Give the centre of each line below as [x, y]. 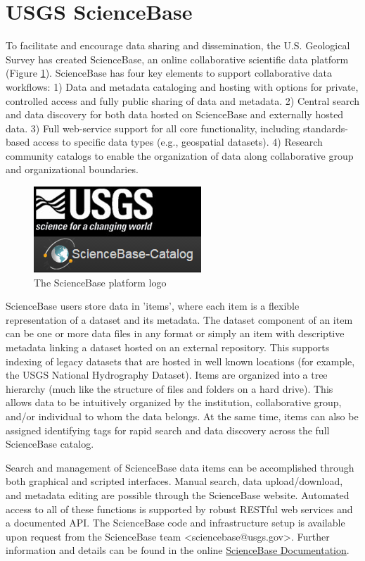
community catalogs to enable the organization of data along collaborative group [180, 155]
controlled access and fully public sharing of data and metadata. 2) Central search [182, 100]
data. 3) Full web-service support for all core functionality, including [153, 128]
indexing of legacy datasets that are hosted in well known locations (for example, [180, 361]
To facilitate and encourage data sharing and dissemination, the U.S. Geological [178, 45]
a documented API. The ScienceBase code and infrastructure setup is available [175, 523]
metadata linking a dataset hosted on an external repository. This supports [168, 347]
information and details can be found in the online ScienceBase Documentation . [178, 550]
